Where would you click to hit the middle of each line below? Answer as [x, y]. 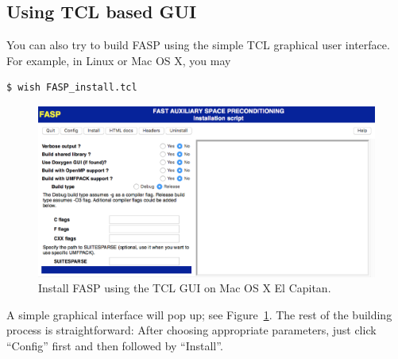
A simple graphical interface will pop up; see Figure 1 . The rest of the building [199, 314]
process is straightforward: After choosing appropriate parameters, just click [191, 330]
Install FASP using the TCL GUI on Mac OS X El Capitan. [185, 288]
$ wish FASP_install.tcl [72, 88]
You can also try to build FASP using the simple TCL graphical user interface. [198, 45]
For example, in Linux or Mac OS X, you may [119, 60]
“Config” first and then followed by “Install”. [115, 346]
